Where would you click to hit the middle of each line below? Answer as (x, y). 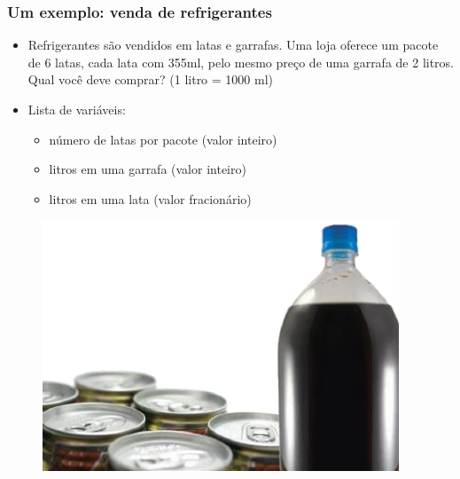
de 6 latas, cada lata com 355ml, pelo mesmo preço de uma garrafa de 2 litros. (241, 62)
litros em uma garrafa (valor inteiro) (148, 169)
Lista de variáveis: (77, 109)
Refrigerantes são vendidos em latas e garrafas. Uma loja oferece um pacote (233, 45)
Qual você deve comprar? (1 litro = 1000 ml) (151, 79)
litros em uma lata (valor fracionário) (150, 198)
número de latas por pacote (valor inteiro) (163, 139)
